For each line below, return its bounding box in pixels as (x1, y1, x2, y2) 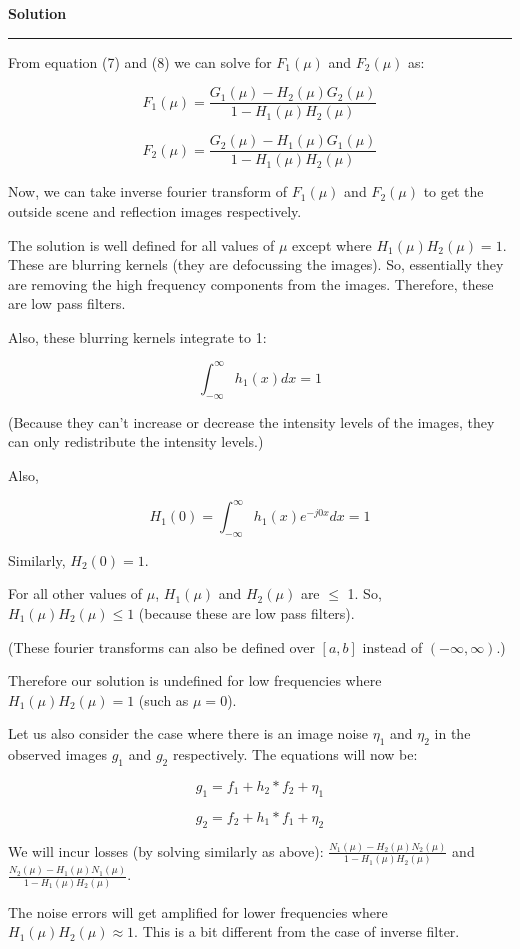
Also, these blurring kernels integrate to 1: (8, 326, 267, 347)
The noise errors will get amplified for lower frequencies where (8, 901, 388, 922)
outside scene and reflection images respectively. (8, 200, 302, 221)
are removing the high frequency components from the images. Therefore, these (8, 273, 494, 294)
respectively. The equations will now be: (172, 744, 418, 765)
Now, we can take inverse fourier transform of (8, 181, 288, 202)
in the (434, 723, 471, 744)
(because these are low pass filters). (138, 603, 355, 624)
